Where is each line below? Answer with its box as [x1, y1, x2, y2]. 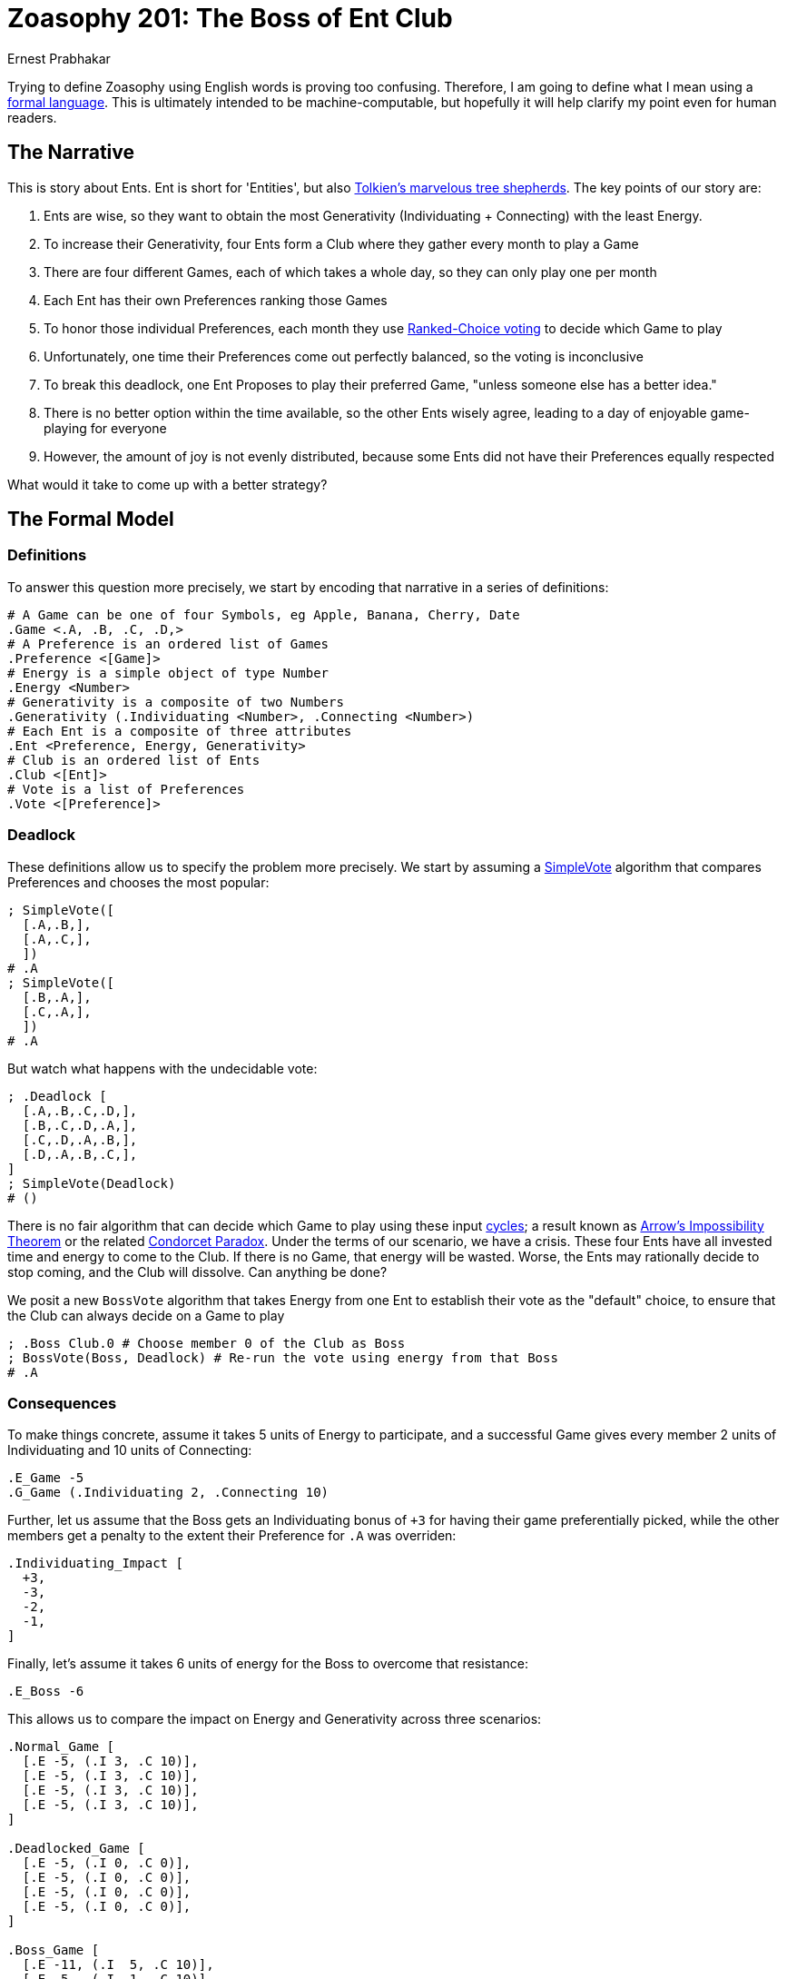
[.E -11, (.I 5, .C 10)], [22, 1957, 214, 1973]
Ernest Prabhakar [7, 50, 111, 66]
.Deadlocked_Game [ [7, 1841, 145, 1856]
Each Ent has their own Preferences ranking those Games [44, 292, 388, 308]
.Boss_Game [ [7, 1943, 100, 1958]
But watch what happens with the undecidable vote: [7, 1060, 318, 1076]
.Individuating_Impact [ [7, 1556, 183, 1571]
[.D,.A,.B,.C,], [22, 1146, 138, 1162]
